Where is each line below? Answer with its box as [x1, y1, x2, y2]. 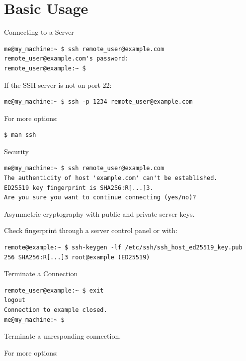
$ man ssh [4, 131, 36, 139]
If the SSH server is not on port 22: [4, 79, 112, 90]
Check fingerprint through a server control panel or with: [4, 225, 177, 236]
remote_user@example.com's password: [4, 55, 129, 62]
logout [4, 297, 25, 304]
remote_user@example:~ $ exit [4, 287, 104, 294]
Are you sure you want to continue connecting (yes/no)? [4, 194, 196, 201]
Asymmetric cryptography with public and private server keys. [4, 208, 195, 219]
